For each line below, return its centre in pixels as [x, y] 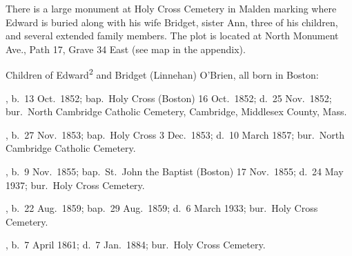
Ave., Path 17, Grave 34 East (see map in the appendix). [126, 49]
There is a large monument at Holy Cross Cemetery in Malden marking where [171, 8]
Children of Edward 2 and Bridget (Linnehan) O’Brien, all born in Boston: [162, 74]
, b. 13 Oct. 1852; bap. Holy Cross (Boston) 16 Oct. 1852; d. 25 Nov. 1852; [169, 98]
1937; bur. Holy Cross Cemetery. [75, 185]
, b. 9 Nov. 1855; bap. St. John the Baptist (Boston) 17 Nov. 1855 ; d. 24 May [175, 171]
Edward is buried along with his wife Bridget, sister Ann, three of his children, [172, 22]
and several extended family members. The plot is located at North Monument [172, 36]
